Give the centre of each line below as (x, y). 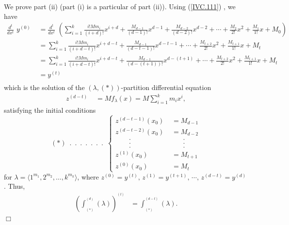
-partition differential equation (166, 87)
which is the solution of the (44, 87)
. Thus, (15, 186)
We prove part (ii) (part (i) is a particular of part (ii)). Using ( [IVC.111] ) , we (120, 6)
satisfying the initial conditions (50, 110)
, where (88, 176)
